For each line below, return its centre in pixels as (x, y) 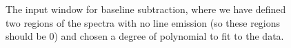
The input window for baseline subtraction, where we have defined (146, 9)
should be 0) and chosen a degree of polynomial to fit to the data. (145, 36)
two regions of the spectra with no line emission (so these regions (143, 22)
